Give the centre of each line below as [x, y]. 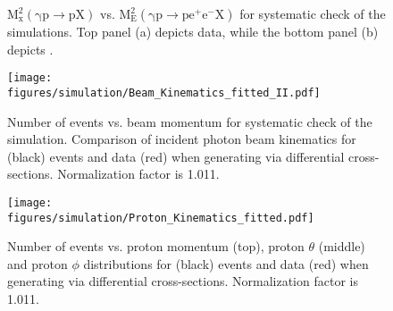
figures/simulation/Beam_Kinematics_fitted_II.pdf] [164, 92]
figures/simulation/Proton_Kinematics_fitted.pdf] [161, 218]
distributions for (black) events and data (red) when [226, 263]
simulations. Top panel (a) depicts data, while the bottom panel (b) [193, 31]
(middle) [342, 246]
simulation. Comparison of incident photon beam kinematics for [182, 139]
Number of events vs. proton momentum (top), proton [156, 246]
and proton [38, 263]
